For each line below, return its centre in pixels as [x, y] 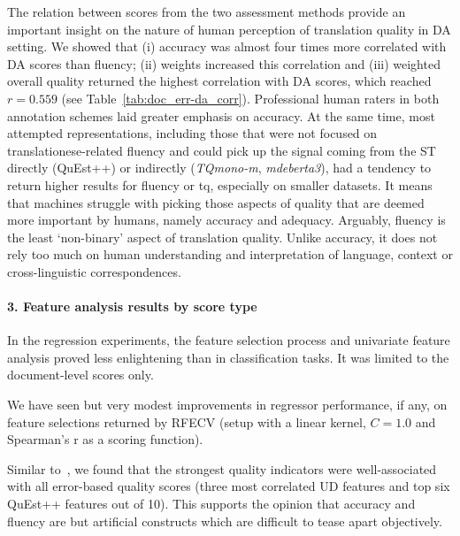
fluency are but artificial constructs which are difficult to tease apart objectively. [225, 521]
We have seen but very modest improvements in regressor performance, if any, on [227, 405]
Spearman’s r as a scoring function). [105, 439]
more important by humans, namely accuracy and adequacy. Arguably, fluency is [226, 220]
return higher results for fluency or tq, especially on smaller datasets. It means [220, 184]
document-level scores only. [80, 375]
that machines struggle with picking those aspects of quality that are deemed [216, 202]
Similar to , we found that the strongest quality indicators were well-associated [222, 468]
